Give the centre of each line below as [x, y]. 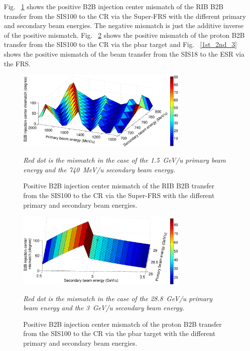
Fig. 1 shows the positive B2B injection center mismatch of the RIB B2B [114, 6]
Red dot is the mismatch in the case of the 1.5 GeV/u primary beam [125, 160]
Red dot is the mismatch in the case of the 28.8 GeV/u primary [118, 298]
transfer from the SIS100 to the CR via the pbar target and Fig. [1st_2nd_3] [120, 44]
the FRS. [17, 63]
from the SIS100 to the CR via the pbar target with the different [119, 333]
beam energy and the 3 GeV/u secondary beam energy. [104, 308]
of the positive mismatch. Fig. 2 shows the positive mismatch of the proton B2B [125, 35]
